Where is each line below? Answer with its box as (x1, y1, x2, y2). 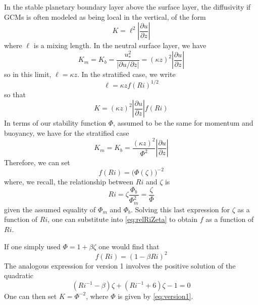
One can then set (4, 290, 57, 301)
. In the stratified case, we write (77, 69, 176, 80)
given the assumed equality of (4, 204, 96, 214)
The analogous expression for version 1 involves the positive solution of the (4, 260, 236, 271)
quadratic (4, 270, 34, 281)
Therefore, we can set (4, 157, 70, 168)
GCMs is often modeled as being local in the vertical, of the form (4, 11, 206, 22)
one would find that (98, 241, 160, 251)
